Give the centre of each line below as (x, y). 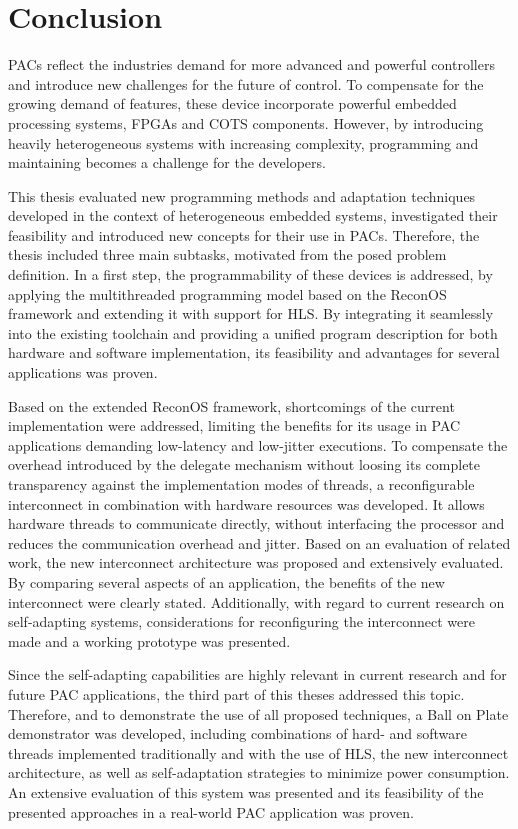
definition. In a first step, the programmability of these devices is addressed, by (250, 274)
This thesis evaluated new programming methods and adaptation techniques (242, 195)
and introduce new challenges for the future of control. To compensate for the (246, 83)
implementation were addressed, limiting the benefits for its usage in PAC (234, 425)
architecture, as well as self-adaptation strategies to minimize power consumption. (259, 772)
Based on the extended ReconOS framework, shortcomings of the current (231, 405)
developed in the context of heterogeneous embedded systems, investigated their (253, 215)
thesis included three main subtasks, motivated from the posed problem (227, 254)
